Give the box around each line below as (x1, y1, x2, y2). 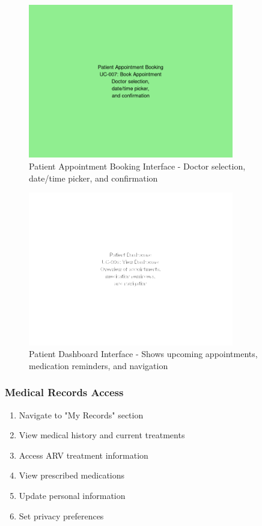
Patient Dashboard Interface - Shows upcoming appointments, (29, 347, 258, 360)
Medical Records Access (5, 385, 124, 400)
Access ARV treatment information (19, 448, 148, 461)
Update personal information (19, 489, 126, 501)
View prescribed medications (19, 469, 125, 482)
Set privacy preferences (19, 509, 104, 522)
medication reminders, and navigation (29, 359, 168, 372)
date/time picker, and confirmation (29, 171, 158, 184)
